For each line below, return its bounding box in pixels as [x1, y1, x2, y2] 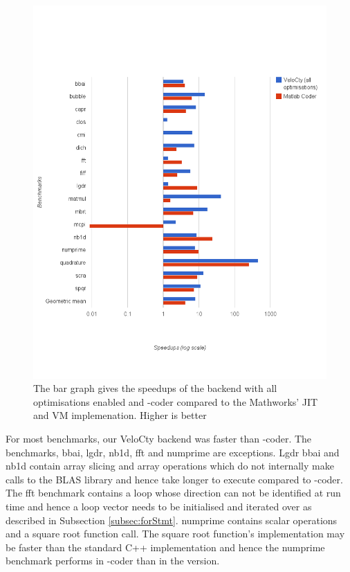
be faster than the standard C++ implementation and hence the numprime [6, 539, 325, 554]
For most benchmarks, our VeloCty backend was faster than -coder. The [6, 431, 312, 446]
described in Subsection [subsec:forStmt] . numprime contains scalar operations [6, 512, 338, 527]
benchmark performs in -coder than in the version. [6, 553, 220, 568]
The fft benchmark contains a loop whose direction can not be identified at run [6, 485, 341, 500]
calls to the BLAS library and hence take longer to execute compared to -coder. [6, 472, 343, 486]
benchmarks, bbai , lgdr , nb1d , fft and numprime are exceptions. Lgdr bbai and [6, 445, 340, 459]
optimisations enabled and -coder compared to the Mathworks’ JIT [33, 394, 318, 409]
